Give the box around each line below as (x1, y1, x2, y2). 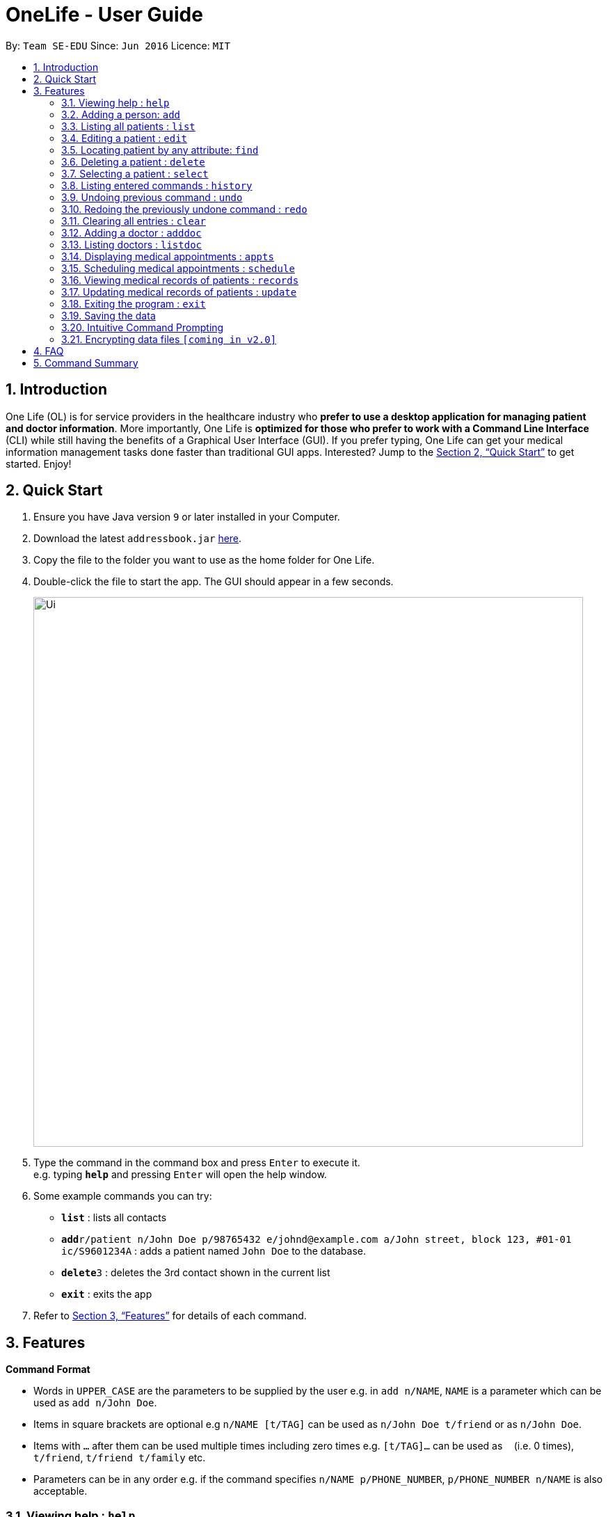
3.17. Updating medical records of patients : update (61, 285, 297, 298)
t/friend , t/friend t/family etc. (33, 1452, 206, 1464)
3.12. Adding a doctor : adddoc (61, 226, 202, 239)
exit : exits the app (61, 1288, 152, 1301)
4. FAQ (33, 344, 64, 357)
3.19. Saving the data (61, 309, 156, 321)
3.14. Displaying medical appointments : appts (61, 250, 274, 262)
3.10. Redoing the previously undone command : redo (61, 202, 307, 215)
